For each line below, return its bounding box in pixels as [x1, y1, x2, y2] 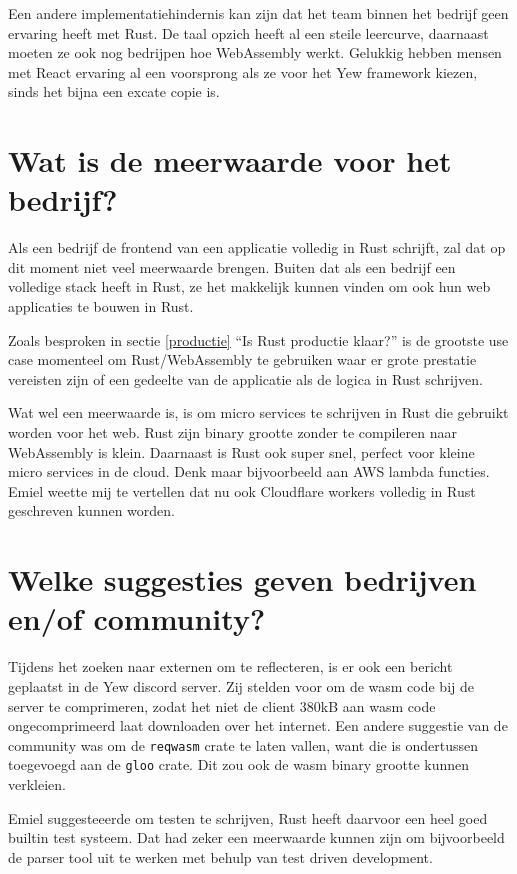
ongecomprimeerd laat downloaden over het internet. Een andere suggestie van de [8, 715, 508, 736]
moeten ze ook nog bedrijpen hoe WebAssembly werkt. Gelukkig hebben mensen [8, 42, 502, 63]
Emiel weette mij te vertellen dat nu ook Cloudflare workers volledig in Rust [8, 480, 476, 501]
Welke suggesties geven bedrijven [8, 559, 477, 600]
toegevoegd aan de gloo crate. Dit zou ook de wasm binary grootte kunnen [8, 754, 470, 775]
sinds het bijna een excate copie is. [8, 81, 220, 102]
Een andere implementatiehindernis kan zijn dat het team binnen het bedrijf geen [8, 3, 509, 23]
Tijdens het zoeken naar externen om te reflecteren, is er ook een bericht [8, 656, 453, 677]
